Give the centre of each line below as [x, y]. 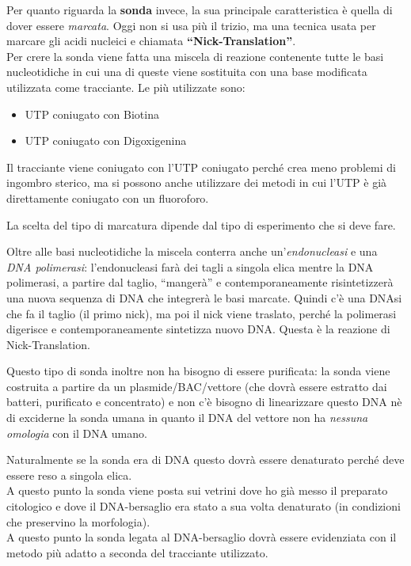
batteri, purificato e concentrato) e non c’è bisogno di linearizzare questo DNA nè [204, 402]
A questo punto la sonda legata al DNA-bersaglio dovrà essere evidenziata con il [202, 537]
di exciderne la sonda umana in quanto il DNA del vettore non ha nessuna [187, 418]
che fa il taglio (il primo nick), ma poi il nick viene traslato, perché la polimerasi [202, 313]
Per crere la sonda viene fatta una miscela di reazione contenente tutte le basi [195, 56]
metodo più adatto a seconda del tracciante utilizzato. [137, 552]
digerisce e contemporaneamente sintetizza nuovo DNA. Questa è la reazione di [198, 329]
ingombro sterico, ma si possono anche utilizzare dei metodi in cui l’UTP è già [197, 182]
